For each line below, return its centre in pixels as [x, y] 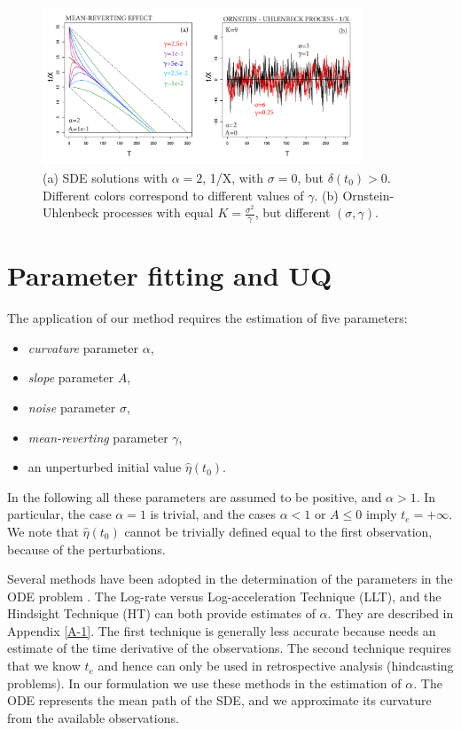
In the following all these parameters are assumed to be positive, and [195, 496]
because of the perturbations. [86, 549]
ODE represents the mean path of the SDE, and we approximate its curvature [219, 700]
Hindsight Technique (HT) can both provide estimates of [161, 613]
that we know [44, 666]
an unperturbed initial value [105, 467]
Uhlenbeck [71, 212]
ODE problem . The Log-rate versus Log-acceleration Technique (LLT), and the [224, 596]
